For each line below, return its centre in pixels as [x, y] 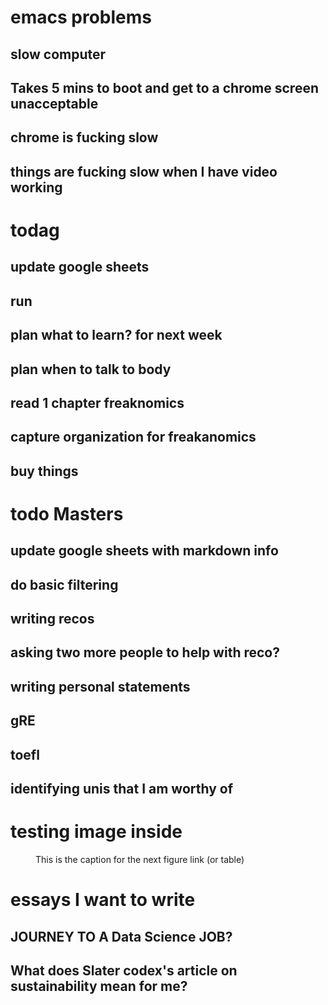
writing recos [52, 619]
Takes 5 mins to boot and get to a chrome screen [164, 87]
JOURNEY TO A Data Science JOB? [121, 936]
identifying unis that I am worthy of [122, 788]
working [36, 187]
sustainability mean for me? [99, 986]
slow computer [58, 54]
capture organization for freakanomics [133, 437]
